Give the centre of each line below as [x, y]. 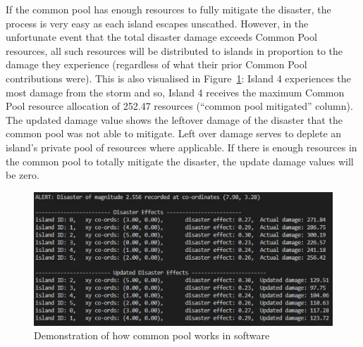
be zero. [23, 175]
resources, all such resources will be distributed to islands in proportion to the [174, 50]
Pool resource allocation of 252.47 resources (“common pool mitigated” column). [179, 106]
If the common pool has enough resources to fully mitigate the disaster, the [168, 9]
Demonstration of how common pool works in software [152, 335]
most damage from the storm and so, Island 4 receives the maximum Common [175, 92]
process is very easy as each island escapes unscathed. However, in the [157, 23]
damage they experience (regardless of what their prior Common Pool [156, 64]
